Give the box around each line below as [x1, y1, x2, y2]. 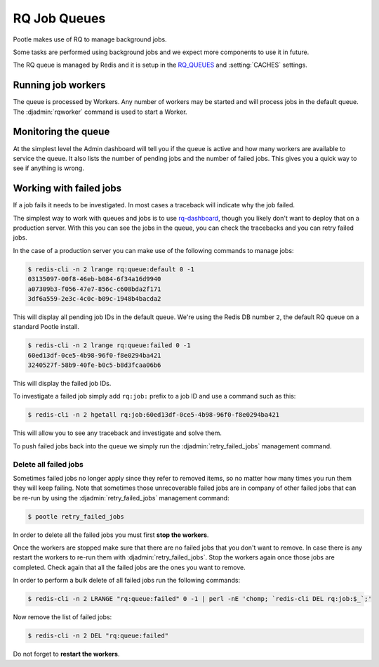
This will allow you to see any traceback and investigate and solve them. [13, 429, 222, 437]
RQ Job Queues [13, 11, 106, 26]
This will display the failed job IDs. [13, 380, 112, 388]
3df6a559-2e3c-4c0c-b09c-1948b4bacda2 [27, 294, 161, 302]
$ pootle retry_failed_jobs [27, 512, 124, 520]
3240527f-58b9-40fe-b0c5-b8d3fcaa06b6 [27, 361, 161, 369]
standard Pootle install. [13, 323, 80, 331]
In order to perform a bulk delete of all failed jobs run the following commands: [13, 576, 241, 585]
